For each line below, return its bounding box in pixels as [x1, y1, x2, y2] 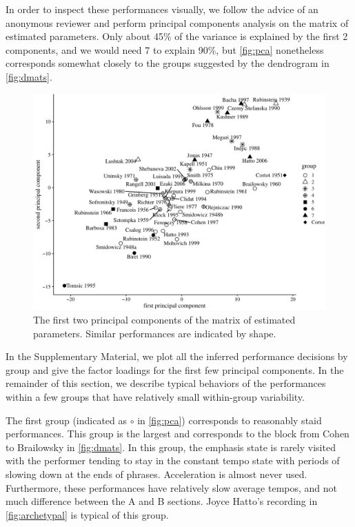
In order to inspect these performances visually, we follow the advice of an [6, 2, 318, 16]
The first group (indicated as [6, 412, 128, 427]
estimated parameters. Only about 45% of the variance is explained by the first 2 [6, 29, 348, 43]
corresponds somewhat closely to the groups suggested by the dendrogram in [6, 56, 329, 70]
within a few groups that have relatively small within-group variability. [6, 389, 305, 404]
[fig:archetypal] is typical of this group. [6, 507, 169, 521]
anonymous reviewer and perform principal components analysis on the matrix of [6, 15, 349, 30]
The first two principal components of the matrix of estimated [33, 312, 296, 327]
